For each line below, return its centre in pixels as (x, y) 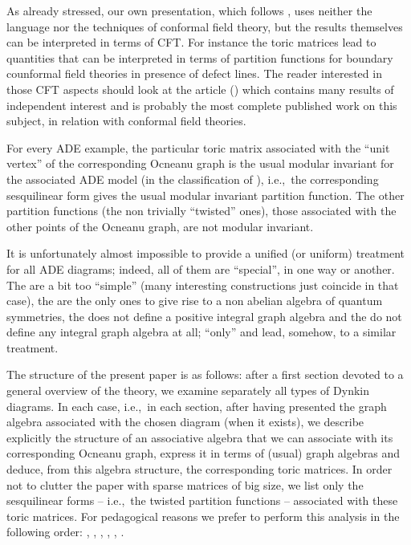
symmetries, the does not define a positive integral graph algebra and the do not (204, 316)
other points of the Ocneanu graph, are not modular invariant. (160, 226)
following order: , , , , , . (65, 532)
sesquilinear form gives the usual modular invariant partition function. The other (205, 195)
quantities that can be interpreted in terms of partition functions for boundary (200, 57)
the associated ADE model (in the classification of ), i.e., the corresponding (193, 179)
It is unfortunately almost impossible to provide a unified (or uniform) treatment (205, 253)
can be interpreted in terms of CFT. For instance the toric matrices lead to (191, 42)
